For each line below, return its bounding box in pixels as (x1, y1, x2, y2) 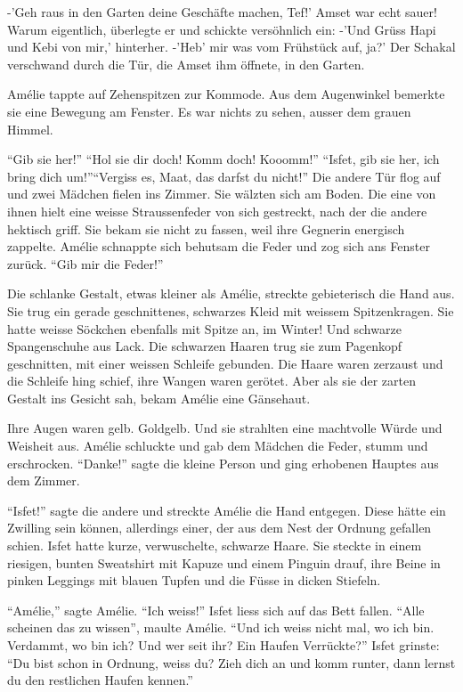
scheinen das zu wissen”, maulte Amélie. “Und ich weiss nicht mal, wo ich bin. (7, 618, 435, 637)
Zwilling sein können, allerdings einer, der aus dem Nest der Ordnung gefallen (7, 518, 432, 537)
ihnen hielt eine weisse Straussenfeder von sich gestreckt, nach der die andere (7, 201, 427, 220)
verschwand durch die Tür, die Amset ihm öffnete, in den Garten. (7, 54, 365, 73)
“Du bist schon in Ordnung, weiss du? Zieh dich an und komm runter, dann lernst (7, 653, 456, 672)
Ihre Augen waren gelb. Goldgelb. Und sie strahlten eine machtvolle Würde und (7, 419, 443, 437)
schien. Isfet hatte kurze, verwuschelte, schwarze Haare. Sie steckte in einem (7, 536, 422, 555)
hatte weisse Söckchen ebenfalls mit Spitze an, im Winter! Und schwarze (7, 319, 402, 338)
